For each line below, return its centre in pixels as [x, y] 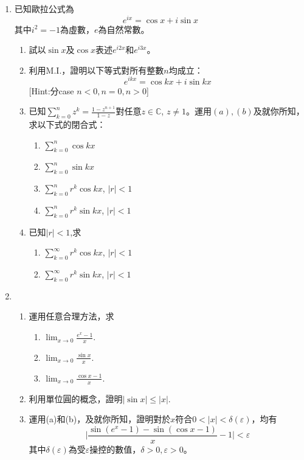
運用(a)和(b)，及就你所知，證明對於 [100, 419]
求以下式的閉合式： [67, 124]
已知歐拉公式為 [44, 9]
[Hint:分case [51, 90]
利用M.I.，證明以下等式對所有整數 [96, 70]
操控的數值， [115, 449]
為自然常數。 [124, 29]
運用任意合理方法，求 [71, 316]
